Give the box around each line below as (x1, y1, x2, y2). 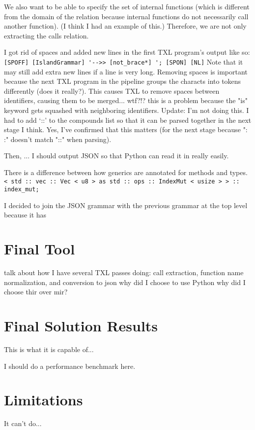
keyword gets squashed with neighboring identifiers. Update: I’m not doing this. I (4, 105, 249, 115)
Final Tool (4, 239, 75, 259)
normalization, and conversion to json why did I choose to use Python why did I (4, 277, 246, 287)
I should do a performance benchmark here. (4, 360, 136, 371)
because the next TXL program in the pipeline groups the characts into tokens (4, 76, 241, 86)
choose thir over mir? (4, 287, 68, 297)
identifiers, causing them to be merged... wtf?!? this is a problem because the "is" (4, 95, 248, 106)
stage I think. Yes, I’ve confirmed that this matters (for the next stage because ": (4, 124, 248, 135)
